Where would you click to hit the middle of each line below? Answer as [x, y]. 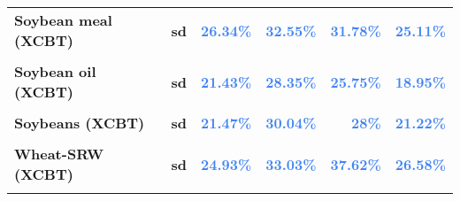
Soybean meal [63, 20]
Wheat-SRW [59, 154]
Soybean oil [55, 71]
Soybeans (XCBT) [80, 123]
